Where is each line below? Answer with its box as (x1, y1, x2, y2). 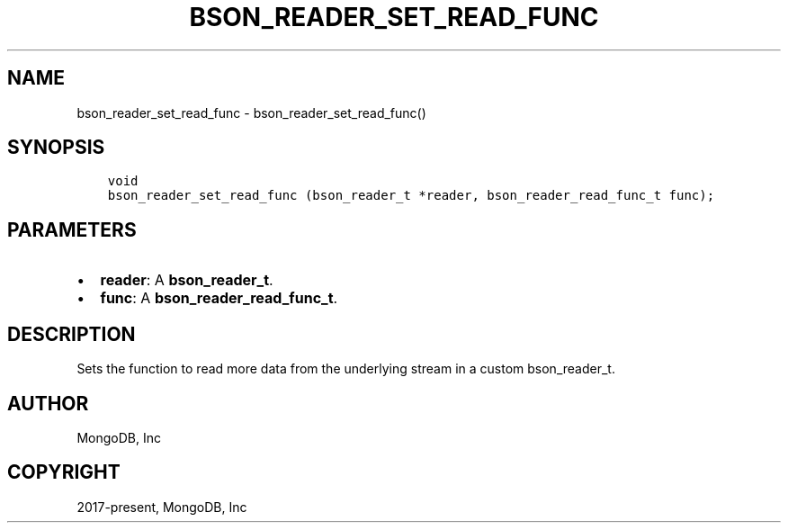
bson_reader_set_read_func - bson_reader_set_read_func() (76, 104, 426, 121)
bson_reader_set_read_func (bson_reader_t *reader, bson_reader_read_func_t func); (107, 188, 715, 203)
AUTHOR (7, 391, 89, 415)
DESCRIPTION (7, 322, 136, 346)
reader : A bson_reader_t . (100, 271, 273, 290)
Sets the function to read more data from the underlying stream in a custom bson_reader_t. (76, 361, 615, 377)
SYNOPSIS (7, 136, 105, 159)
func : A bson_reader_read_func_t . (100, 289, 338, 308)
